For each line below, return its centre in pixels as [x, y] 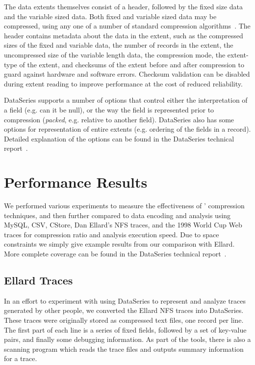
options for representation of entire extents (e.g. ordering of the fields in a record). [127, 129]
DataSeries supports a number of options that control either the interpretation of [126, 100]
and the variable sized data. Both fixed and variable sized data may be [110, 16]
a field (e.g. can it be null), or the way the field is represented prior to [109, 109]
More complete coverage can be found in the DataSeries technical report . [115, 253]
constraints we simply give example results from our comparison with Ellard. [119, 244]
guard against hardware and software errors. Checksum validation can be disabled [127, 74]
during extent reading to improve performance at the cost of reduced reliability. [123, 83]
